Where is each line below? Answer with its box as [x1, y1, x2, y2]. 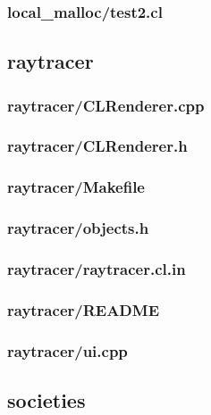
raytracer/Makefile [7, 176, 145, 198]
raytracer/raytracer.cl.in [7, 257, 186, 279]
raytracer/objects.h [7, 217, 149, 239]
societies [7, 386, 86, 413]
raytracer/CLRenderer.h [7, 135, 188, 157]
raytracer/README [7, 298, 160, 320]
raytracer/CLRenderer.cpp [7, 94, 205, 116]
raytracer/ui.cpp [7, 339, 128, 361]
